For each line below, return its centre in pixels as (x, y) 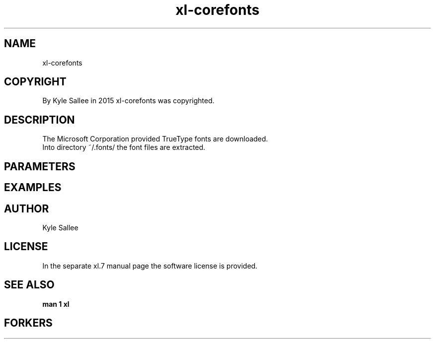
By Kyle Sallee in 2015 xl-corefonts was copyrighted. (128, 101)
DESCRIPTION (39, 120)
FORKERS (28, 323)
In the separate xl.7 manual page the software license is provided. (150, 266)
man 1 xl (56, 304)
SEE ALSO (29, 285)
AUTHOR (27, 208)
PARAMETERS (40, 166)
